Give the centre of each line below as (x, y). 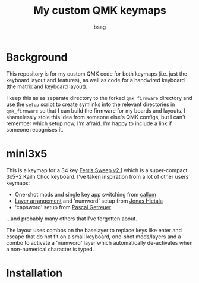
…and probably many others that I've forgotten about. (72, 219)
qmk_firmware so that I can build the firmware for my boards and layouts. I (96, 110)
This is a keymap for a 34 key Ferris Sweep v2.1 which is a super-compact (97, 170)
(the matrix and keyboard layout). (47, 86)
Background (37, 57)
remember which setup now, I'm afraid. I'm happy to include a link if (89, 123)
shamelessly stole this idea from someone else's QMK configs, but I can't (96, 117)
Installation (34, 273)
